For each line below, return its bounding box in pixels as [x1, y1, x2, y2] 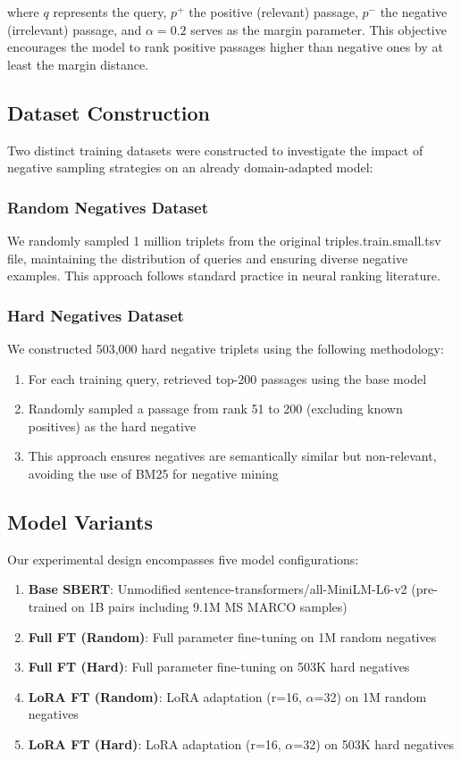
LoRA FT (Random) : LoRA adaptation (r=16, [28, 687, 302, 706]
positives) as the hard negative [28, 416, 197, 435]
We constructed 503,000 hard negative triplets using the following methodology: [7, 338, 444, 357]
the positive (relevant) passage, [189, 3, 358, 21]
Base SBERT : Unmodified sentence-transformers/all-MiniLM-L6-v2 [28, 580, 407, 598]
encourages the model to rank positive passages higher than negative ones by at [7, 38, 443, 56]
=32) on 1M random [314, 687, 427, 706]
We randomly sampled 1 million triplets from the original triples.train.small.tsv [7, 230, 441, 249]
